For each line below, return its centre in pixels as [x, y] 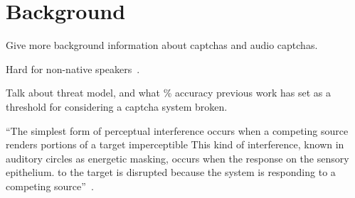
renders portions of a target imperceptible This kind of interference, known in [175, 144]
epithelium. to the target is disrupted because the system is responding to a [171, 172]
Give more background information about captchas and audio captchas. [162, 45]
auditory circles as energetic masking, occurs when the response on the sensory [177, 158]
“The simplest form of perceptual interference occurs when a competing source [177, 130]
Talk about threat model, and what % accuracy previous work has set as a [169, 93]
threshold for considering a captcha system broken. [117, 106]
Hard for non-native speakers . [73, 68]
